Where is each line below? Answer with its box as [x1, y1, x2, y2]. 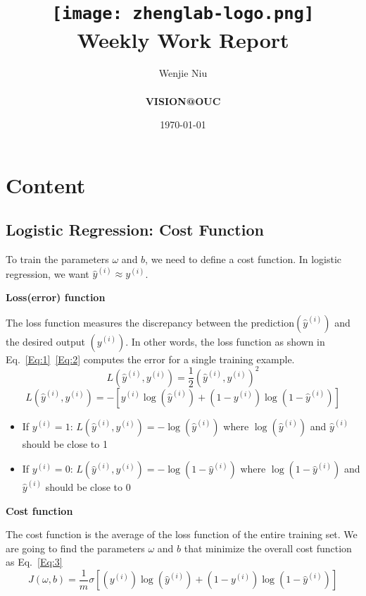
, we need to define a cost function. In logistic [145, 252, 342, 267]
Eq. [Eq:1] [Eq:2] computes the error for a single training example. [6, 351, 295, 366]
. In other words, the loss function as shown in [125, 334, 325, 348]
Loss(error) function [6, 290, 106, 305]
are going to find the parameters [6, 540, 145, 555]
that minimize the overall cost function [184, 540, 352, 555]
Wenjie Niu [158, 66, 208, 80]
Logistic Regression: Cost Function [6, 219, 264, 241]
